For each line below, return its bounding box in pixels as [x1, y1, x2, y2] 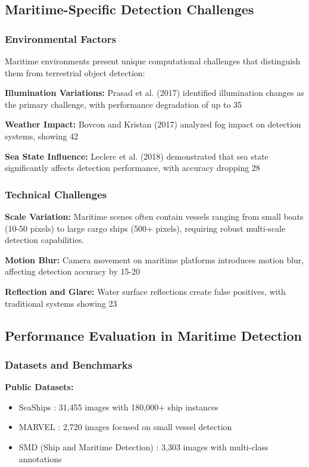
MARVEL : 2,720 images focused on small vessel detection [18, 421, 232, 433]
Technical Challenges [5, 186, 107, 201]
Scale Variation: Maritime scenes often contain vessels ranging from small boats [5, 210, 304, 222]
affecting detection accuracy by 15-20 [5, 265, 141, 278]
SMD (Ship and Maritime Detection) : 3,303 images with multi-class [18, 440, 269, 453]
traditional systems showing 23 [5, 297, 117, 309]
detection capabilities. [5, 233, 85, 246]
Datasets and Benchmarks [5, 357, 133, 372]
